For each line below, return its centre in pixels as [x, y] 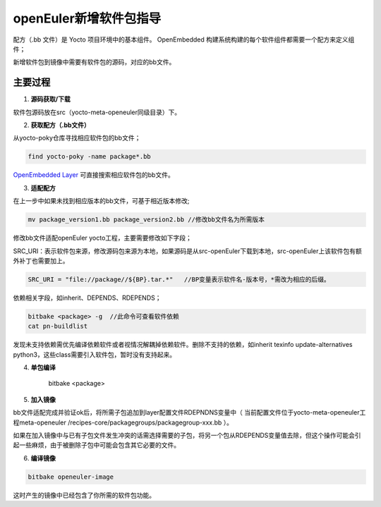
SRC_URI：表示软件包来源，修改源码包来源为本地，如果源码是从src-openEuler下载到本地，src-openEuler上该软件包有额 [188, 251]
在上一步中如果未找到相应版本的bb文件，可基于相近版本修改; [101, 201]
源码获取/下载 [50, 99]
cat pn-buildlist [58, 326]
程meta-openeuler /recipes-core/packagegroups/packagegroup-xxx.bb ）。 [123, 422]
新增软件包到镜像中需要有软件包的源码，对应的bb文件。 [94, 62]
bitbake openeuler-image [71, 477]
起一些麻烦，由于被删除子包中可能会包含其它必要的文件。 [96, 445]
